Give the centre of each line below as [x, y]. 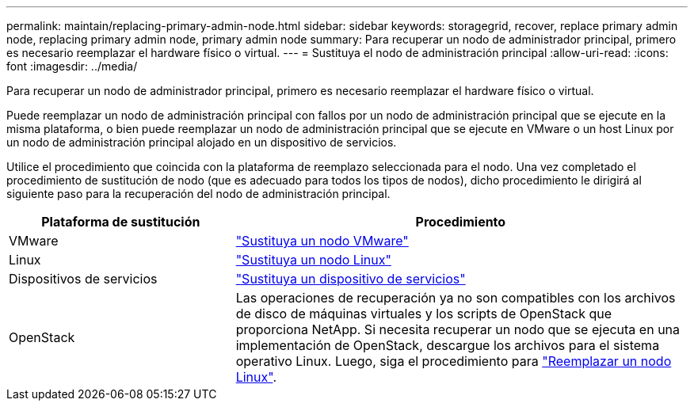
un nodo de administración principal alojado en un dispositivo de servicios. [202, 142]
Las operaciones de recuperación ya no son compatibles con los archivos [456, 298]
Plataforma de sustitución [121, 222]
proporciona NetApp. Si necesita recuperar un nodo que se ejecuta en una [458, 329]
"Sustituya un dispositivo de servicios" [351, 279]
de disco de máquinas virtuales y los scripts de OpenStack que [424, 314]
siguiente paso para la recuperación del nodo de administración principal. [198, 194]
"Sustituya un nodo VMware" [322, 241]
